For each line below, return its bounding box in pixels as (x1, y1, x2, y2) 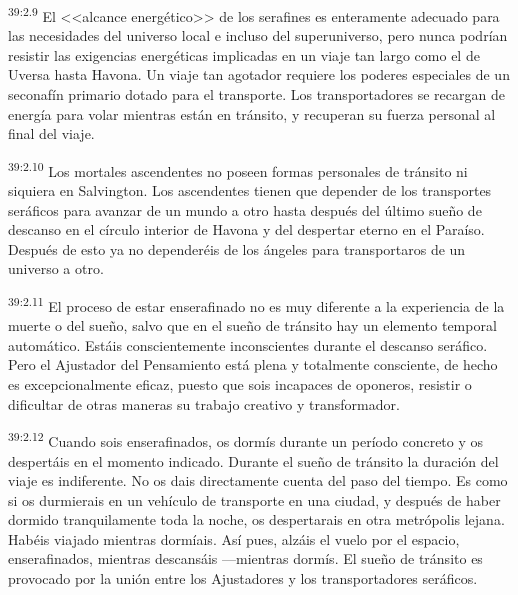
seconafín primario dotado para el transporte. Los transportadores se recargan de (8, 84, 505, 105)
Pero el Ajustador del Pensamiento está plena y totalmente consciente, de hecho (8, 354, 498, 375)
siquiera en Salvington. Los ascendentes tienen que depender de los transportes (8, 180, 492, 201)
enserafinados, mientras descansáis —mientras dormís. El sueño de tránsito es (8, 548, 483, 569)
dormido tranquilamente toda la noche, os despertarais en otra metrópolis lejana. (8, 509, 505, 530)
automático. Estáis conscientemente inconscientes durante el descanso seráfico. (8, 334, 488, 355)
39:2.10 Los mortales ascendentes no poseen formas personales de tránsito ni (8, 157, 468, 181)
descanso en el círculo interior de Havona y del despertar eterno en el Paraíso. (8, 219, 485, 240)
